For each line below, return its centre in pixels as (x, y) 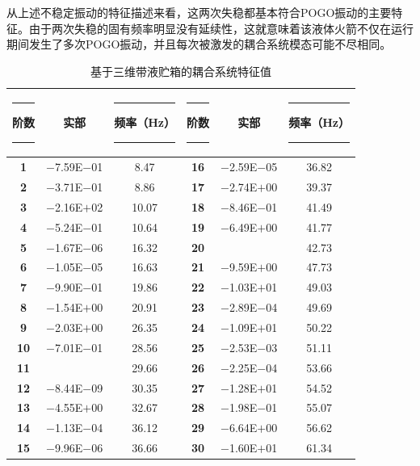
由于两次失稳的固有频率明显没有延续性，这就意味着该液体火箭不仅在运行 (221, 28)
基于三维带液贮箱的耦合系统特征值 (181, 71)
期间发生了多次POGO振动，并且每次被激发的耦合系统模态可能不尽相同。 (199, 44)
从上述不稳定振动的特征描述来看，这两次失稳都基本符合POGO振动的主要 (199, 12)
